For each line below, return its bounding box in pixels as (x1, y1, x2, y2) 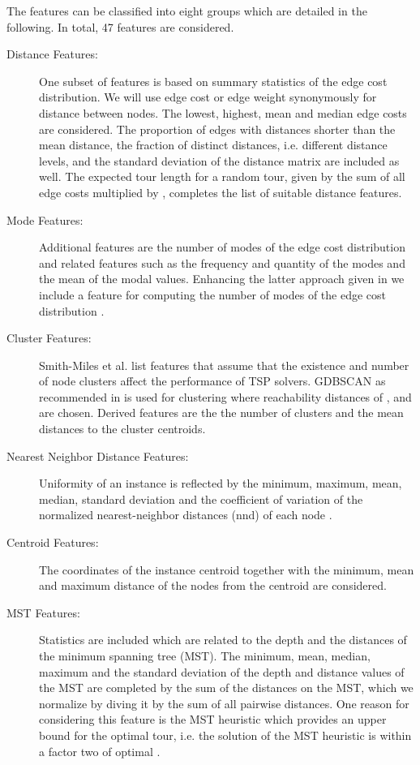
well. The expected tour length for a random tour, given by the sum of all (39, 168, 405, 185)
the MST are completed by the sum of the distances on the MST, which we (39, 679, 414, 696)
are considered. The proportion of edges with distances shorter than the (39, 120, 396, 137)
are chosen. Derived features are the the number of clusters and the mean (39, 404, 404, 421)
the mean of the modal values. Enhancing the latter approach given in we (39, 270, 405, 287)
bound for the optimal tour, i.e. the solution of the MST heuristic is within (39, 726, 412, 743)
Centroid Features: (6, 534, 99, 551)
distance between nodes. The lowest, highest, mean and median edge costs (39, 104, 407, 121)
